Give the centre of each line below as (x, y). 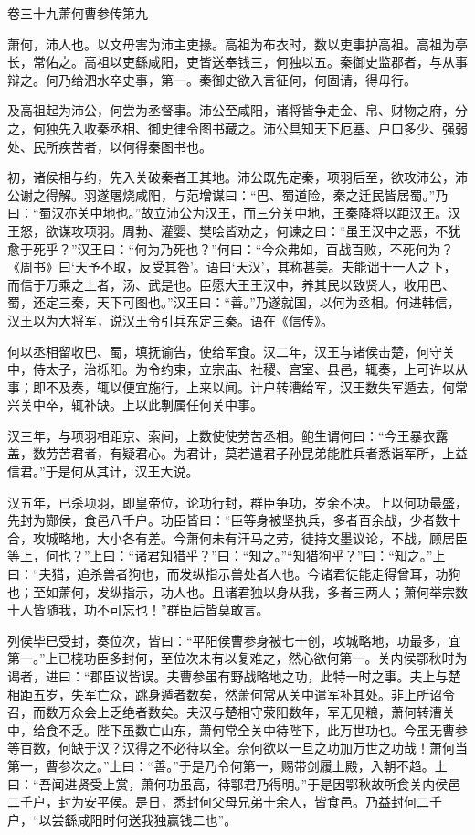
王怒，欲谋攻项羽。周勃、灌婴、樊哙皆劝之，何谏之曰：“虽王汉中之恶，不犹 (234, 230)
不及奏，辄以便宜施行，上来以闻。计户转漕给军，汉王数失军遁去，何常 (256, 386)
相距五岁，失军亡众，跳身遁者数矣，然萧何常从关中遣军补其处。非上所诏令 (231, 694)
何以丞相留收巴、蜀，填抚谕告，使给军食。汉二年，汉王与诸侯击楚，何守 (225, 351)
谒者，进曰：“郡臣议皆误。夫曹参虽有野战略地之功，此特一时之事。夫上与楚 (234, 676)
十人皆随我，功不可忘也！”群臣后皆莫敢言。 (138, 610)
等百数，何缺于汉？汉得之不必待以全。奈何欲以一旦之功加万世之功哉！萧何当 (237, 748)
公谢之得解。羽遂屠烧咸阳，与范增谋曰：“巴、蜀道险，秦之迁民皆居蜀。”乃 (228, 194)
